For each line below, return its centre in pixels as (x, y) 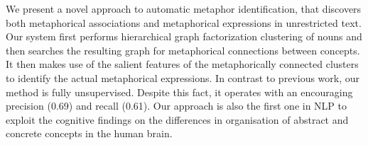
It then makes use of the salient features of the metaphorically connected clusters (182, 64)
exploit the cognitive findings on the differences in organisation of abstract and (177, 119)
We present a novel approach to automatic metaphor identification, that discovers (184, 8)
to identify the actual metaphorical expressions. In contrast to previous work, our (183, 77)
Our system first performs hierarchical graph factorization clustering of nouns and (184, 36)
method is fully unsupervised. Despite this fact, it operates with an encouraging (179, 92)
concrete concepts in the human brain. (89, 133)
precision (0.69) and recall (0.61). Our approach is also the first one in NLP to (177, 106)
